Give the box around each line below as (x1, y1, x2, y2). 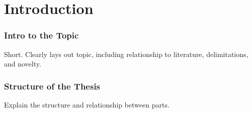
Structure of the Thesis (4, 79, 101, 92)
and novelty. (4, 58, 41, 69)
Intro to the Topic (4, 29, 79, 41)
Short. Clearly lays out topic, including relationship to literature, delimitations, (4, 48, 248, 59)
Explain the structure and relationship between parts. (4, 99, 170, 109)
